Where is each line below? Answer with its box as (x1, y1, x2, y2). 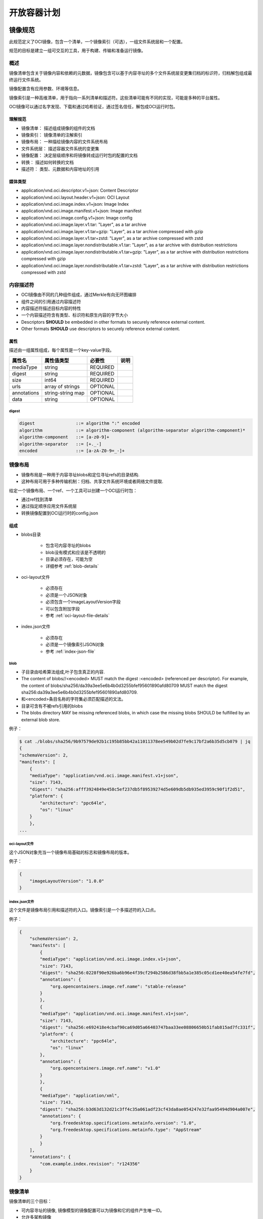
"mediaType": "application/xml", (39, 1093, 120, 1098)
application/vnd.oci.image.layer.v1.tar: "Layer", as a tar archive (21, 222, 147, 228)
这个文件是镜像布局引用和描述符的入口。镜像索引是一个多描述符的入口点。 (9, 907, 158, 913)
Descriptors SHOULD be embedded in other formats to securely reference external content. (21, 319, 206, 325)
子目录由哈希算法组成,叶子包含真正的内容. (21, 668, 105, 675)
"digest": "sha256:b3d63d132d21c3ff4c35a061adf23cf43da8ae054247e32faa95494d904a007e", (39, 1106, 256, 1112)
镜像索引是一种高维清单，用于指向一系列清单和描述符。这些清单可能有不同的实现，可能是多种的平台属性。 (9, 95, 223, 100)
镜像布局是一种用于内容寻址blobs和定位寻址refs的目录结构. (21, 472, 140, 477)
